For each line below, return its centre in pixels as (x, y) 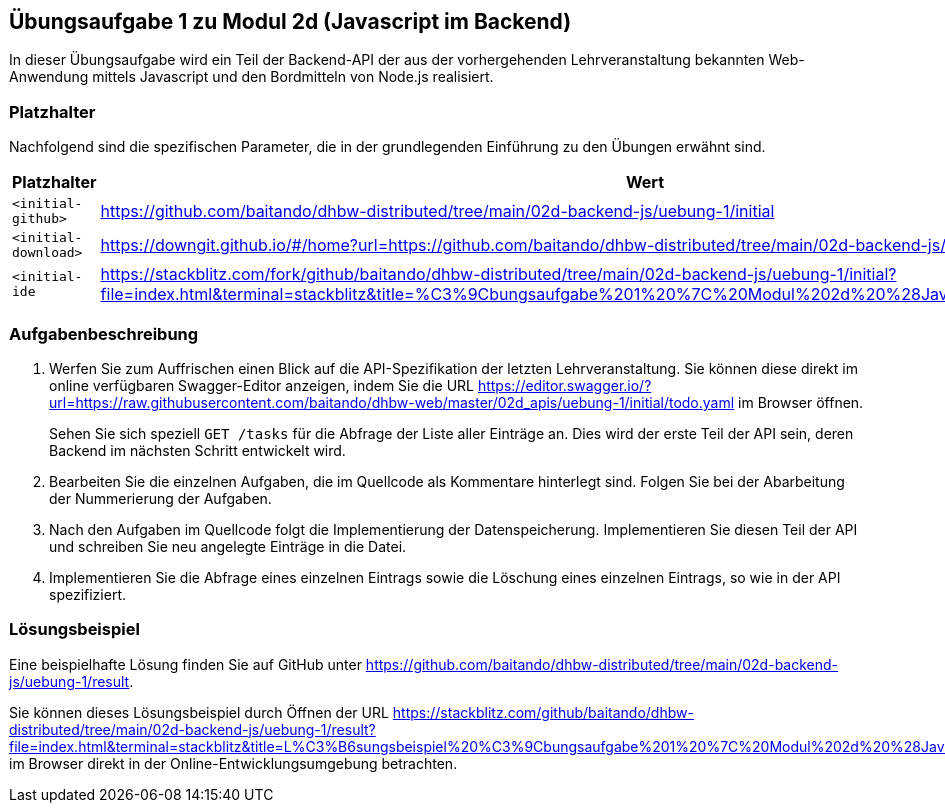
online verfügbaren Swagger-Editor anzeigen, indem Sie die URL (261, 385)
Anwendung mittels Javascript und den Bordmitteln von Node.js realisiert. (251, 77)
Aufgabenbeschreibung (104, 333)
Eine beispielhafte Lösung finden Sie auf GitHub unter (185, 664)
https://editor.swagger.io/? (564, 385)
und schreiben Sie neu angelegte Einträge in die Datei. (228, 546)
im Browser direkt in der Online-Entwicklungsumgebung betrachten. (233, 763)
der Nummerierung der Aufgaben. (160, 498)
